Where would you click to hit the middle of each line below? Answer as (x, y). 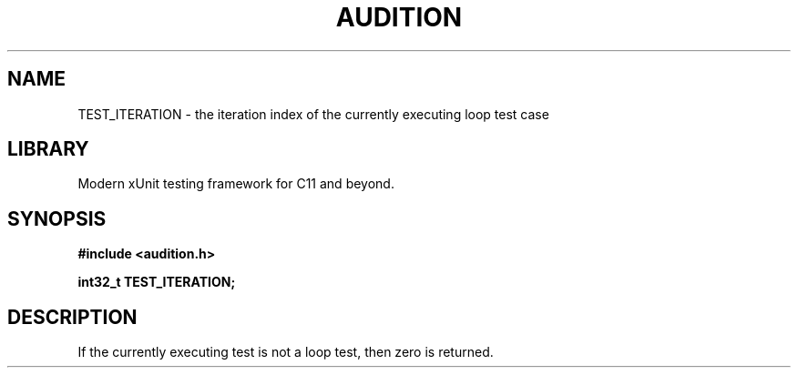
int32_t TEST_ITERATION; (157, 282)
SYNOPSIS (57, 218)
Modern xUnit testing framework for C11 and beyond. (236, 184)
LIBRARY (48, 149)
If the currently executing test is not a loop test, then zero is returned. (286, 352)
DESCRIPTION (72, 317)
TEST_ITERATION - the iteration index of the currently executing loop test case (313, 114)
